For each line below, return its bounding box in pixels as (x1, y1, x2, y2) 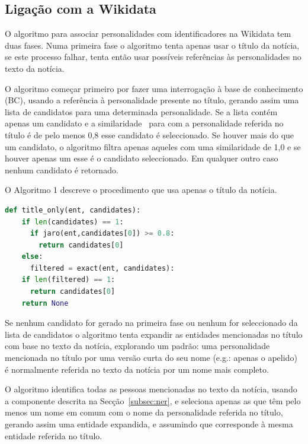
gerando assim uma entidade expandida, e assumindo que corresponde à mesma (5, 418, 293, 430)
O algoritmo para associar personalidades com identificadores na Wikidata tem (5, 27, 291, 40)
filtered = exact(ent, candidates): (30, 264, 175, 272)
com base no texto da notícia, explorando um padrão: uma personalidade (5, 340, 270, 352)
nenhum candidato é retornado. (5, 163, 118, 176)
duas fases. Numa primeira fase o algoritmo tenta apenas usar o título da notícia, (5, 39, 300, 51)
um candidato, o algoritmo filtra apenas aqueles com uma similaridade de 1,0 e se (5, 140, 301, 153)
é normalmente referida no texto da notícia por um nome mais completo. (5, 363, 269, 375)
